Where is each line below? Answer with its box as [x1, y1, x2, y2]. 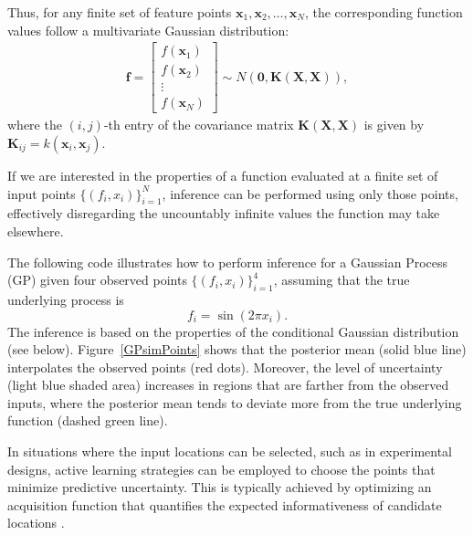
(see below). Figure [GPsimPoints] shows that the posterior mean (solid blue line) [7, 340, 467, 359]
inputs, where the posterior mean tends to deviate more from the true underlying [7, 393, 462, 412]
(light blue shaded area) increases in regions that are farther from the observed [7, 375, 449, 394]
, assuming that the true [273, 270, 410, 289]
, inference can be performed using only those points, [162, 184, 458, 203]
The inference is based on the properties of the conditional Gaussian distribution [7, 321, 459, 341]
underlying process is [7, 289, 124, 309]
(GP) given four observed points [7, 270, 187, 289]
